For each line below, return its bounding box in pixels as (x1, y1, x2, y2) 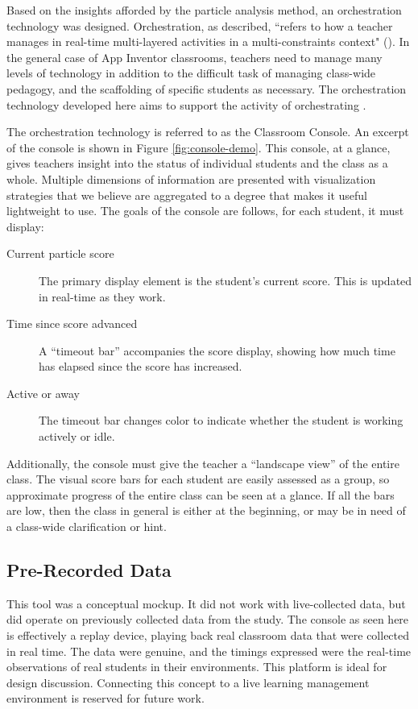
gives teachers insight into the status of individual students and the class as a (6, 155, 388, 172)
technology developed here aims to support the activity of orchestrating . (6, 96, 366, 113)
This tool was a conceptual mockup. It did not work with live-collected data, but (6, 595, 406, 612)
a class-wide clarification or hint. (6, 518, 167, 535)
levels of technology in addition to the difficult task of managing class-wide (6, 64, 376, 81)
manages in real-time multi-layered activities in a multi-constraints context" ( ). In (6, 33, 410, 50)
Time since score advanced (6, 315, 138, 332)
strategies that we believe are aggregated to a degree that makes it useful (6, 186, 367, 203)
